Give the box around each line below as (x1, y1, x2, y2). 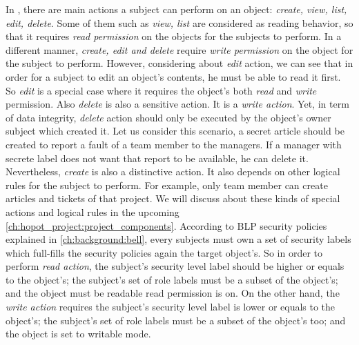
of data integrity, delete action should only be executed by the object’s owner (6, 110, 331, 124)
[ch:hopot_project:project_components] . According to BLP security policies (6, 218, 327, 233)
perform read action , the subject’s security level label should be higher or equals (6, 259, 345, 273)
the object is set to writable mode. (6, 326, 151, 341)
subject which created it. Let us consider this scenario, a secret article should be (6, 124, 345, 138)
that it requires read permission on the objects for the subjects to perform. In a (6, 29, 342, 43)
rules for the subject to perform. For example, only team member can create (6, 177, 328, 192)
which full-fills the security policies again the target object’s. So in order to (6, 245, 322, 259)
